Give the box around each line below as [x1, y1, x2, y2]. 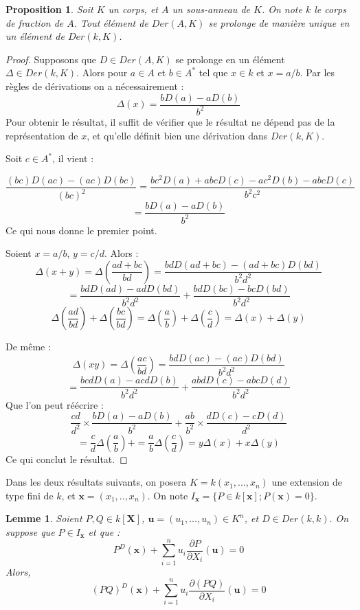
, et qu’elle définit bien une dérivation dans [87, 128, 268, 142]
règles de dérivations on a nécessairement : [5, 78, 184, 93]
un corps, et [108, 2, 159, 16]
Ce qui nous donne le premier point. [5, 223, 157, 237]
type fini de [5, 488, 54, 502]
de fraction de [5, 15, 64, 30]
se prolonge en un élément [175, 52, 285, 66]
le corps [314, 2, 346, 16]
